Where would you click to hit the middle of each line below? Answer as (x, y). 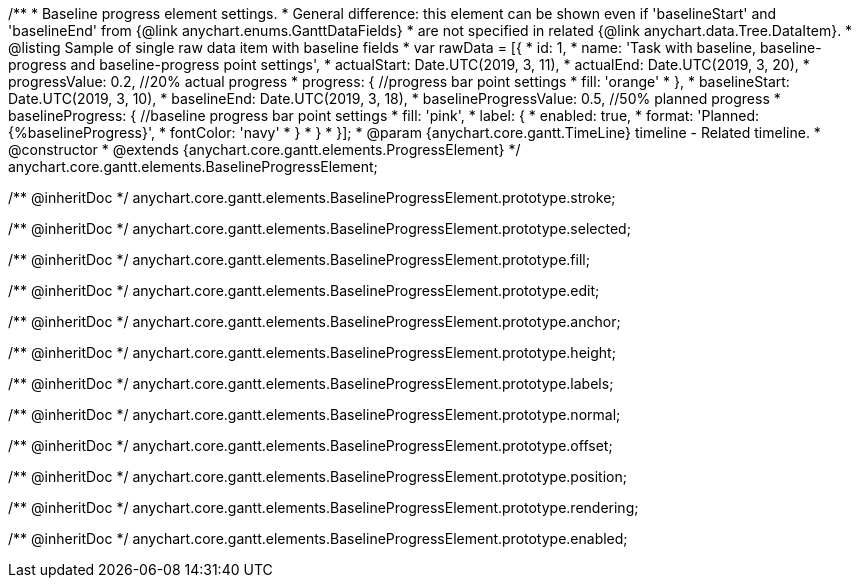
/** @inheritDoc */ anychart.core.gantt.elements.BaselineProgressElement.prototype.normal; (314, 414)
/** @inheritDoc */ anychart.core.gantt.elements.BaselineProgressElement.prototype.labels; (311, 383)
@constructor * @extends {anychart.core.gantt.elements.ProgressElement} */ (264, 149)
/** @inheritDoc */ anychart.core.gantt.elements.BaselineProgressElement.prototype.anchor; (314, 321)
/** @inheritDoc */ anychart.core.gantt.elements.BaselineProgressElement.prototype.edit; (304, 290)
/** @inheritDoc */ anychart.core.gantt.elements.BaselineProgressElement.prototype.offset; (310, 445)
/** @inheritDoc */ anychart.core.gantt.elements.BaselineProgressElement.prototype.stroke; (312, 197)
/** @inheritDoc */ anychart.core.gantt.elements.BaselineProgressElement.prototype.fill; (299, 259)
